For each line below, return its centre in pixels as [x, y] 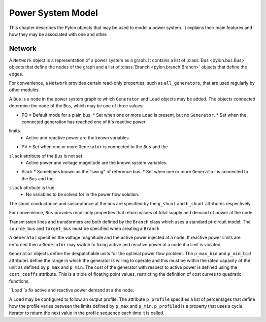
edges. [16, 74]
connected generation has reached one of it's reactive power [83, 122]
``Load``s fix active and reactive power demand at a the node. [71, 290]
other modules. [25, 90]
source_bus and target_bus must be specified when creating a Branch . [85, 228]
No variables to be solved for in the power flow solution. [83, 194]
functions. [19, 281]
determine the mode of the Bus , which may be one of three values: [76, 106]
